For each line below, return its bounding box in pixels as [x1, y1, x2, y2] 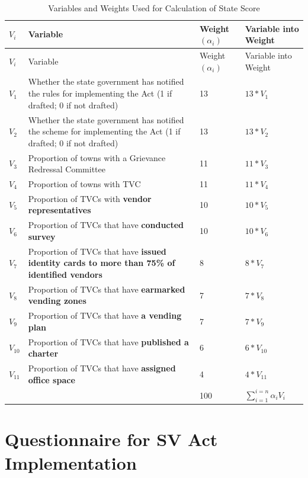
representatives [28, 204, 91, 216]
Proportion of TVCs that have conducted [28, 219, 184, 231]
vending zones [28, 294, 86, 307]
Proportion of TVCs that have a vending [28, 309, 182, 322]
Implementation [5, 450, 137, 474]
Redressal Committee [28, 163, 105, 175]
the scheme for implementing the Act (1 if [28, 125, 181, 137]
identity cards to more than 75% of [28, 256, 175, 269]
